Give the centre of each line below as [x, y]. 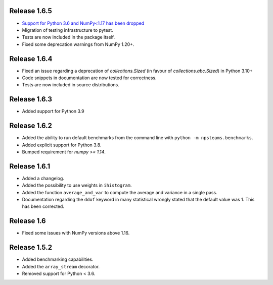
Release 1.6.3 [31, 99]
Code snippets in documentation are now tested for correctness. [89, 78]
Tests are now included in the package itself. [69, 37]
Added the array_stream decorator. [61, 266]
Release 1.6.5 [31, 11]
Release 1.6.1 [30, 166]
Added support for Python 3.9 [53, 111]
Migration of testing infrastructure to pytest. [67, 30]
